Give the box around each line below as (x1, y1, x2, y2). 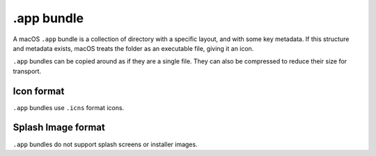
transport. (13, 67, 42, 75)
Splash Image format (13, 122, 106, 134)
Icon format (13, 85, 65, 97)
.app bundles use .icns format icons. (13, 103, 125, 111)
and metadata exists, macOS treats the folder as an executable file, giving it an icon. (13, 44, 254, 52)
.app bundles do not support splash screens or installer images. (13, 140, 198, 148)
